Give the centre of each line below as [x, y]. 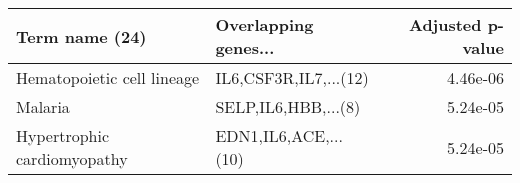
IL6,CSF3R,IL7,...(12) [292, 77]
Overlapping [264, 24]
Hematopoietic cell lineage [108, 77]
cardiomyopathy [72, 158]
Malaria [43, 106]
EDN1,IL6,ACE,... [279, 135]
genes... [245, 47]
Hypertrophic [63, 135]
